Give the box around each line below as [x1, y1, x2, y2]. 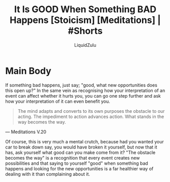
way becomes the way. [17, 118, 66, 125]
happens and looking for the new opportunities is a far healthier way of [5, 165, 154, 171]
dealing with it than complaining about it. [5, 171, 90, 177]
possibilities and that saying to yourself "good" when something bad [5, 160, 148, 166]
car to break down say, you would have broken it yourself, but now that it [5, 144, 157, 150]
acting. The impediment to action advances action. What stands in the [17, 113, 164, 119]
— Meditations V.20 [5, 129, 47, 135]
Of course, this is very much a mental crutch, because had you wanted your [5, 138, 164, 144]
